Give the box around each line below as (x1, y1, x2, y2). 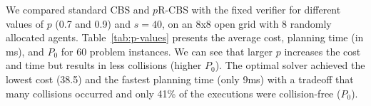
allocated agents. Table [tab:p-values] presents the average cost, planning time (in (6, 30, 364, 45)
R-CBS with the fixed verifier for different (158, 2, 341, 16)
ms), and (6, 43, 44, 58)
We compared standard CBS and (6, 2, 150, 16)
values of (6, 16, 44, 31)
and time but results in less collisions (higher (6, 58, 202, 73)
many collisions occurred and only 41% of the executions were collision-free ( (6, 85, 341, 100)
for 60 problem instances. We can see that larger (61, 43, 273, 58)
